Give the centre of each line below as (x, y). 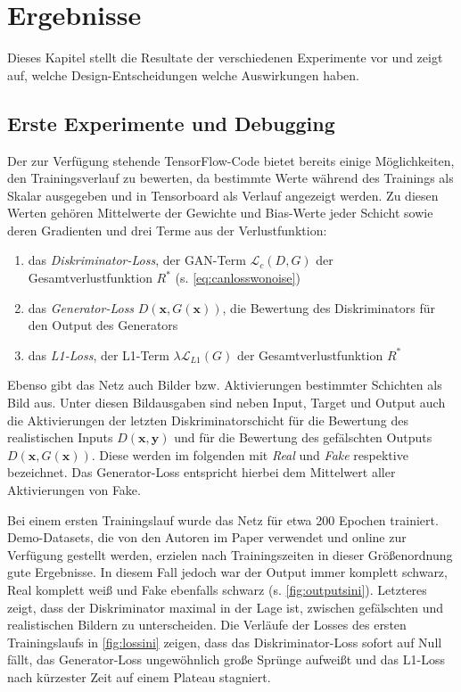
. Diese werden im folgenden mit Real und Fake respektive (250, 454)
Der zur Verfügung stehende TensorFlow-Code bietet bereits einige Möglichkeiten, (231, 160)
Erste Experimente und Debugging (171, 123)
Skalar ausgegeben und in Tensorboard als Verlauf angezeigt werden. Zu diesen (223, 195)
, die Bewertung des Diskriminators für (329, 307)
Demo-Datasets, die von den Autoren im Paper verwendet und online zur (207, 537)
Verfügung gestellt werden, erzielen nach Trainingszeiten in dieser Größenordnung (230, 554)
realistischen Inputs (60, 437)
